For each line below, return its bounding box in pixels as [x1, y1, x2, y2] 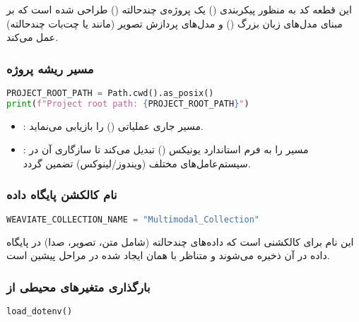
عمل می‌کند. [6, 30, 59, 44]
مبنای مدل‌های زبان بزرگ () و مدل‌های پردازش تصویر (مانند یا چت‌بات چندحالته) [6, 16, 343, 30]
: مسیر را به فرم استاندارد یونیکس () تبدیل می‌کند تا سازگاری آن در [23, 142, 309, 157]
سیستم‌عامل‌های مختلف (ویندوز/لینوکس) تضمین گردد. [23, 155, 251, 170]
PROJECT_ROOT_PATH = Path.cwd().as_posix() [6, 88, 214, 98]
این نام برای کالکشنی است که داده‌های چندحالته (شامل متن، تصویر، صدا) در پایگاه [6, 234, 354, 249]
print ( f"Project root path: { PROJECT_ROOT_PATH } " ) [6, 98, 249, 109]
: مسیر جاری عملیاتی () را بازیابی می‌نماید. [23, 118, 204, 133]
